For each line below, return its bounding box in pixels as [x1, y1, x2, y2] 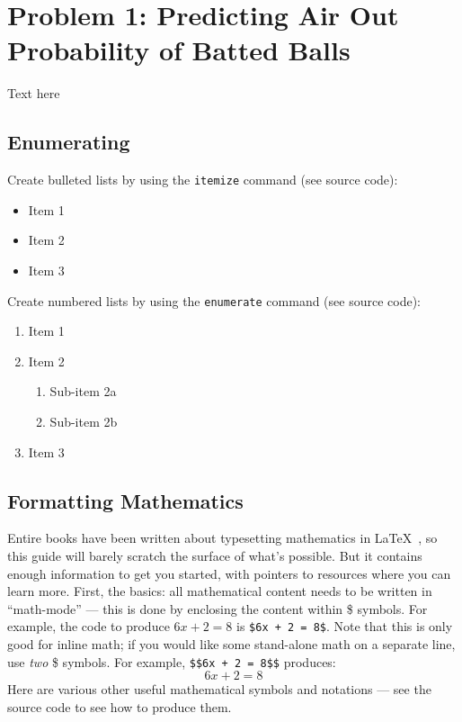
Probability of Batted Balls [7, 32, 351, 68]
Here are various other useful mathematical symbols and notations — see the [7, 680, 431, 699]
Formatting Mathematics [7, 486, 244, 514]
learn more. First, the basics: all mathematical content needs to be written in [7, 582, 432, 600]
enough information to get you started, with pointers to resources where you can [7, 564, 451, 582]
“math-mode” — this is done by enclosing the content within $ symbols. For [7, 599, 428, 618]
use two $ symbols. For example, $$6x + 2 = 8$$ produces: [7, 652, 336, 671]
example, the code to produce [7, 617, 170, 636]
